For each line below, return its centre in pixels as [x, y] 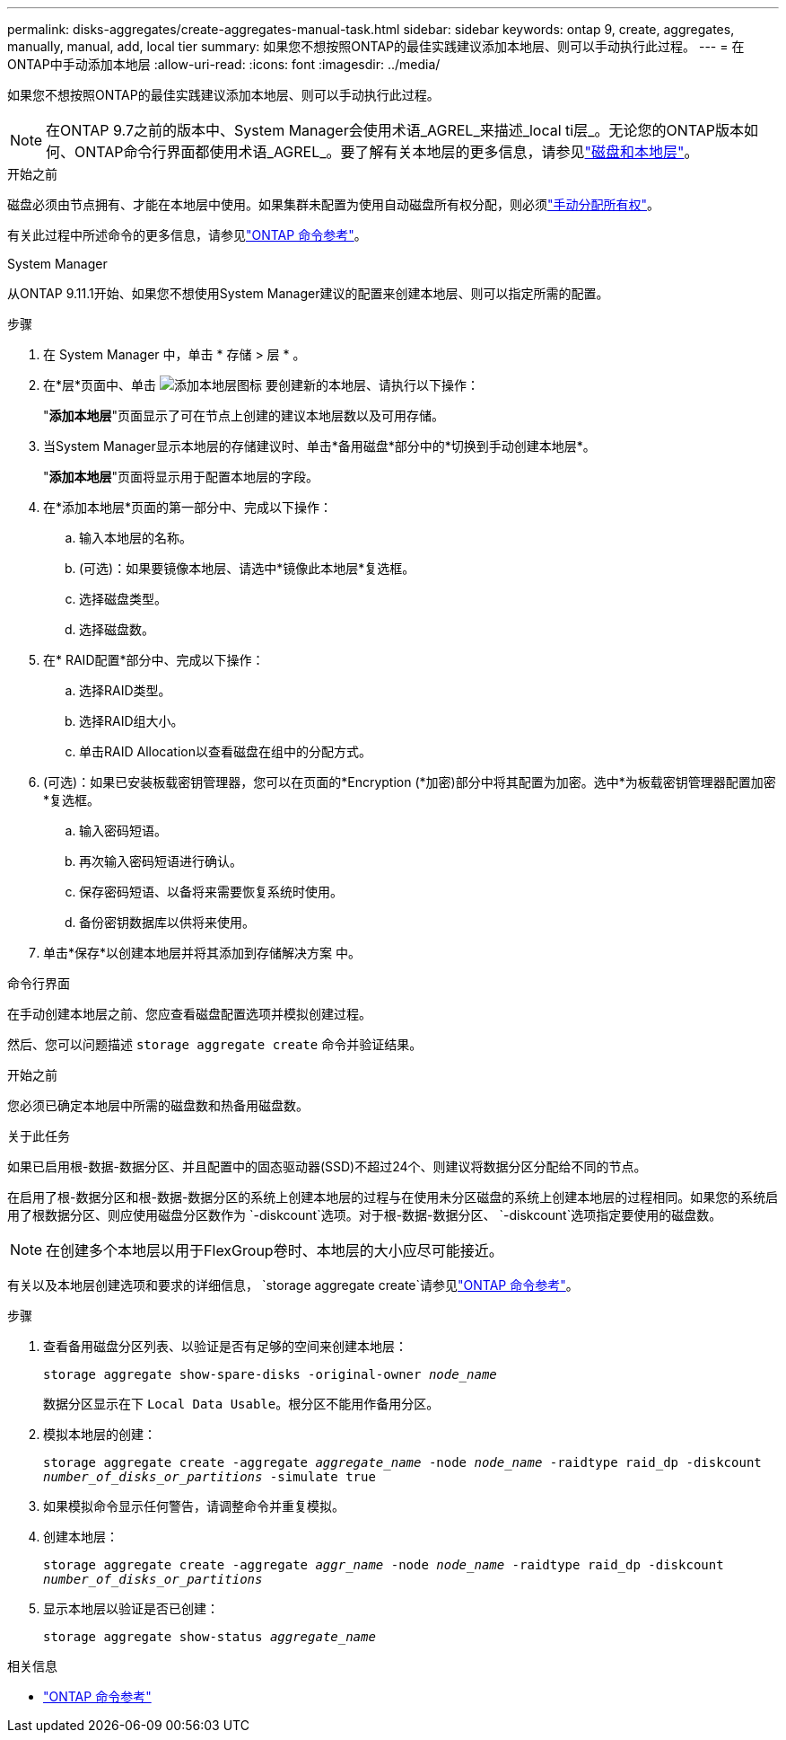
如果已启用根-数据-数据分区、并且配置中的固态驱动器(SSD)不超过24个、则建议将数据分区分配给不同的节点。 [327, 1166]
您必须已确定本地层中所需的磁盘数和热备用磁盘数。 [158, 1105]
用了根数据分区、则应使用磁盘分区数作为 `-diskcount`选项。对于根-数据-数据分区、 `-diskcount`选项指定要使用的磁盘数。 [365, 1215]
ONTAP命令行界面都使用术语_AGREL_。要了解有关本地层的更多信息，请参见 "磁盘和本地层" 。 [387, 152]
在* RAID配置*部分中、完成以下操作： [154, 660]
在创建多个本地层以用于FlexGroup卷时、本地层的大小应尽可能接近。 [275, 1250]
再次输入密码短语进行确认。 [161, 861]
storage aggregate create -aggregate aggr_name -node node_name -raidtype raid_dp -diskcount [384, 1565]
